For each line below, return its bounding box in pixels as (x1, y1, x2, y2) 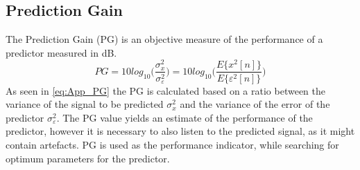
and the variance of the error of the (180, 97, 330, 111)
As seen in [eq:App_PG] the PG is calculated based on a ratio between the (6, 83, 325, 97)
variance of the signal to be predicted (6, 97, 164, 111)
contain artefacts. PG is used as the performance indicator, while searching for (6, 137, 339, 151)
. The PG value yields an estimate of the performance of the (56, 110, 313, 124)
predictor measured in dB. (6, 45, 117, 59)
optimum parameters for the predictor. (6, 151, 170, 165)
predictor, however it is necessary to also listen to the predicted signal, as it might (6, 124, 355, 138)
